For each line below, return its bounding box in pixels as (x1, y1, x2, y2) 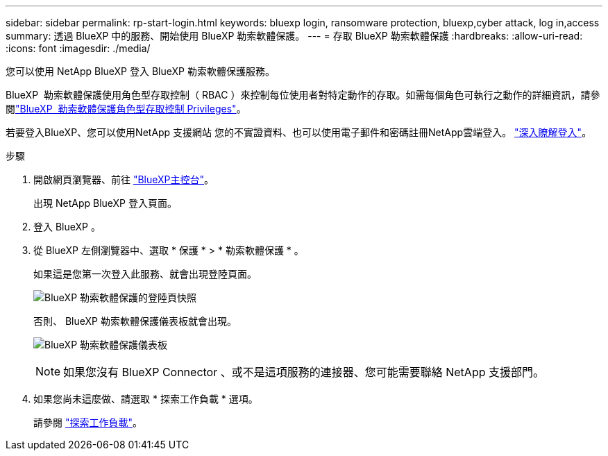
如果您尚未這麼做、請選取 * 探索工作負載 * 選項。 (33, 393, 258, 405)
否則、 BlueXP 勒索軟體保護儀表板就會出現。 (33, 315, 237, 327)
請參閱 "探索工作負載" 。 (33, 416, 142, 428)
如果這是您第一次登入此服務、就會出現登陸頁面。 (33, 268, 257, 280)
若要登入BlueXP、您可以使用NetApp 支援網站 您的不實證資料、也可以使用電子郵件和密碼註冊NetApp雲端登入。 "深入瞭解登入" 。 (6, 126, 592, 138)
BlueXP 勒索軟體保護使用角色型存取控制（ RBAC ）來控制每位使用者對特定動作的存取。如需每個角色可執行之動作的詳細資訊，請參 (6, 89, 600, 101)
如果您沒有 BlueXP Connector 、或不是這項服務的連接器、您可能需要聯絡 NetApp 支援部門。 (63, 365, 544, 379)
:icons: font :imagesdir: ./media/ (6, 42, 151, 54)
